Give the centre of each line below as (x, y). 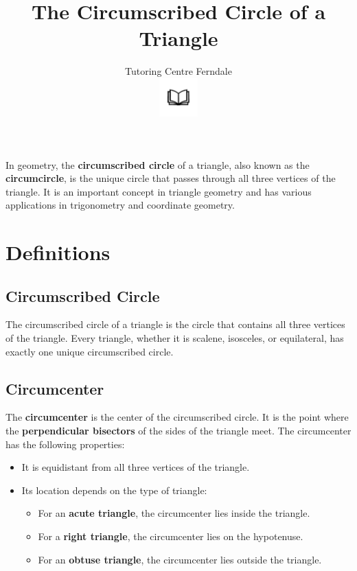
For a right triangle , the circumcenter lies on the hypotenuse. (171, 536)
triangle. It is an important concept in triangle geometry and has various (159, 191)
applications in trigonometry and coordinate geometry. (120, 205)
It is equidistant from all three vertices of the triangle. (136, 467)
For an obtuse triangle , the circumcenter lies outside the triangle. (180, 559)
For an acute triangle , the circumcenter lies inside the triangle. (174, 513)
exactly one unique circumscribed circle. (90, 351)
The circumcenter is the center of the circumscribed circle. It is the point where (177, 417)
